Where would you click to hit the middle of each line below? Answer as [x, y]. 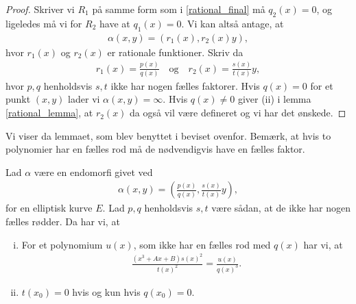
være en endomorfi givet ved [93, 172]
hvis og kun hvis [106, 292]
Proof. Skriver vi [40, 9]
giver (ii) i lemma [274, 99]
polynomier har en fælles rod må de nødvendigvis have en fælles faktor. [155, 149]
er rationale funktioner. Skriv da [175, 52]
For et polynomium [62, 244]
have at [115, 23]
